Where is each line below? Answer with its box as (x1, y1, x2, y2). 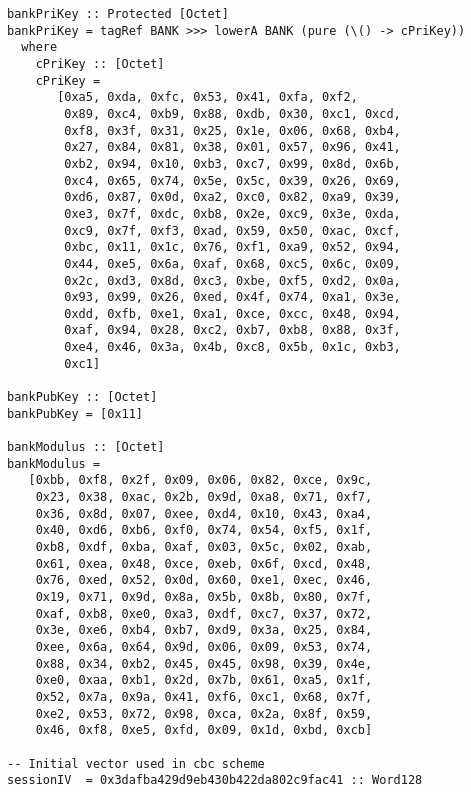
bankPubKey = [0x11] (7, 406, 144, 421)
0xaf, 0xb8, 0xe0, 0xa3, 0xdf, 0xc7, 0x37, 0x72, (35, 606, 373, 621)
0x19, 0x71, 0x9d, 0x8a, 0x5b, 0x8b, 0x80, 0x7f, (35, 589, 373, 604)
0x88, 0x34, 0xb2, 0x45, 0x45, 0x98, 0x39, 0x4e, (35, 656, 373, 671)
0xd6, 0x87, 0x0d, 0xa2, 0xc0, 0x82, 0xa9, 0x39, (64, 190, 401, 205)
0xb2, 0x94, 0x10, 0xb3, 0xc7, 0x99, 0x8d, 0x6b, (64, 156, 401, 171)
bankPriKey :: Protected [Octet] (7, 7, 229, 21)
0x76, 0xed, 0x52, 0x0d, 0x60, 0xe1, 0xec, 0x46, (35, 573, 373, 588)
